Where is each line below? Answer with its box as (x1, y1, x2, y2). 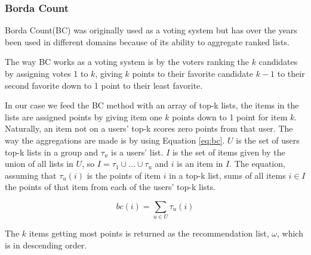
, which (277, 227, 303, 240)
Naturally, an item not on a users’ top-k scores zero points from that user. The (5, 122, 293, 135)
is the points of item (87, 169, 161, 181)
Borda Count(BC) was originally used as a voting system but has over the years (5, 24, 297, 36)
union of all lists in (5, 157, 73, 170)
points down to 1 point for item (172, 110, 288, 123)
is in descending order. (5, 238, 87, 251)
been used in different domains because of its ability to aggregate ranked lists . (5, 35, 290, 48)
